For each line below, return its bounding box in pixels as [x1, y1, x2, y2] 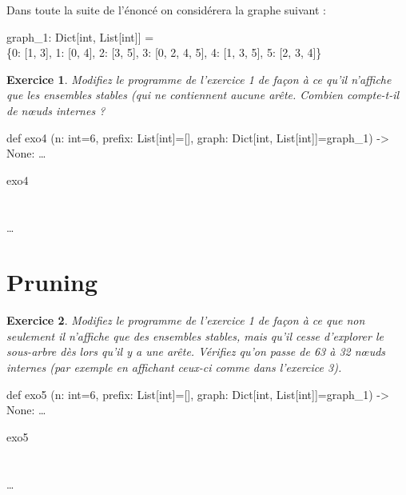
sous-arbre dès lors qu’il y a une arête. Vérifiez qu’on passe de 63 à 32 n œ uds [6, 343, 386, 360]
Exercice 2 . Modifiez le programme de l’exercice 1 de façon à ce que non [6, 312, 365, 329]
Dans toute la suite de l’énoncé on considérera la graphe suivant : [6, 2, 326, 18]
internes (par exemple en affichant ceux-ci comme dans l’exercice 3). [6, 359, 342, 376]
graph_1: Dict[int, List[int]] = [6, 28, 154, 45]
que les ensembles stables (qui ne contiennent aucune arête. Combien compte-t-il [6, 86, 400, 103]
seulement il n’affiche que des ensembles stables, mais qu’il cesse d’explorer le [6, 327, 384, 344]
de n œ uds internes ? [6, 102, 105, 118]
